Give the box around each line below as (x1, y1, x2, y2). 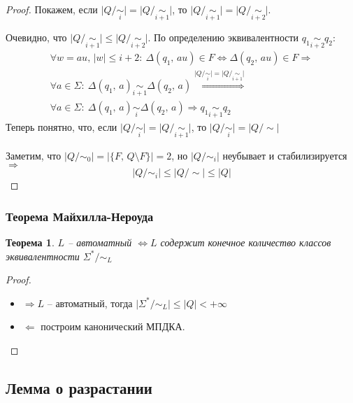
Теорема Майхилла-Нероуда (6, 207, 154, 225)
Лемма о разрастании (6, 376, 152, 398)
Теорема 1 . (6, 234, 55, 249)
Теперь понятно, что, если (6, 120, 117, 134)
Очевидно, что (6, 30, 67, 45)
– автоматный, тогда (47, 295, 133, 310)
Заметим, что (6, 148, 62, 162)
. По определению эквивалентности (147, 30, 299, 45)
